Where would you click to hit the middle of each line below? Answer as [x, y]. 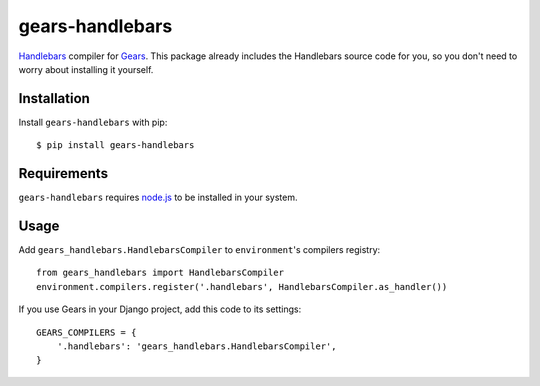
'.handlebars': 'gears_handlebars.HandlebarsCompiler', [196, 346]
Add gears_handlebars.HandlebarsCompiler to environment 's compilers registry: [199, 250]
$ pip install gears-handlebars [115, 145]
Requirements [63, 173]
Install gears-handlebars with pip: [93, 122]
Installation [54, 98]
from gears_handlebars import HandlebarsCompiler [160, 273]
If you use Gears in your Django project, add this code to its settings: [160, 309]
